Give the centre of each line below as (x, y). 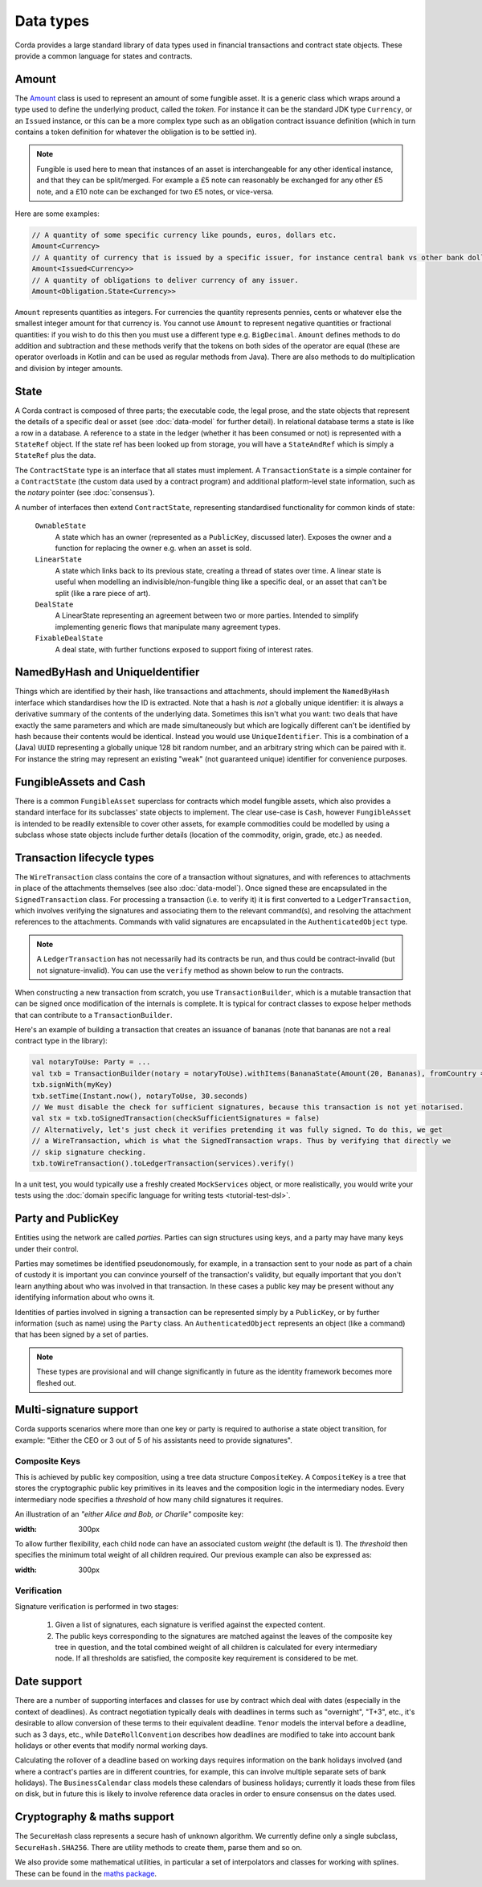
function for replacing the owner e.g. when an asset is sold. (153, 548)
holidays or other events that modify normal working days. (111, 1745)
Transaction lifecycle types (84, 858)
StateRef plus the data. (55, 455)
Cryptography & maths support (94, 1817)
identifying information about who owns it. (85, 1297)
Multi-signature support (76, 1410)
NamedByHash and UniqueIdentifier (107, 672)
